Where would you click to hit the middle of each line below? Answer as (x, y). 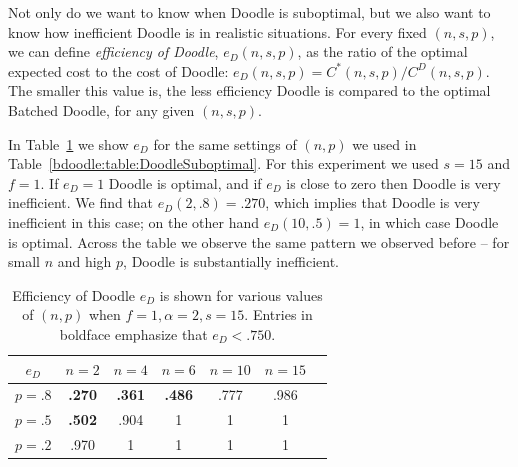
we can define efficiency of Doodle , (113, 51)
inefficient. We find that (81, 202)
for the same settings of (225, 143)
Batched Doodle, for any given (101, 109)
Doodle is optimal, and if (185, 182)
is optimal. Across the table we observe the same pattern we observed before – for (259, 241)
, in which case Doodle (429, 221)
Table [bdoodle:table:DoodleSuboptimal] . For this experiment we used (223, 163)
